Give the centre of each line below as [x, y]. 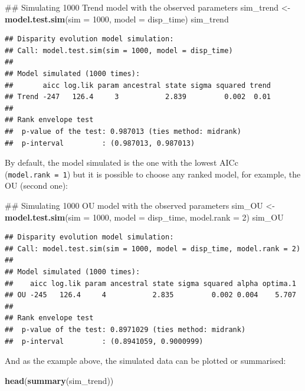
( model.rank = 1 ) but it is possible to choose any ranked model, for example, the [153, 174]
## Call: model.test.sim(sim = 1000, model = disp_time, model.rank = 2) [153, 249]
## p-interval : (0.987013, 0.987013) [100, 143]
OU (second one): [37, 185]
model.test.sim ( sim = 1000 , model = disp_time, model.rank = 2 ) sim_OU [144, 217]
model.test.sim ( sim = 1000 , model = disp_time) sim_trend [117, 19]
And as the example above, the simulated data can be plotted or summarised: [145, 361]
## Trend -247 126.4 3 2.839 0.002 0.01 [138, 97]
